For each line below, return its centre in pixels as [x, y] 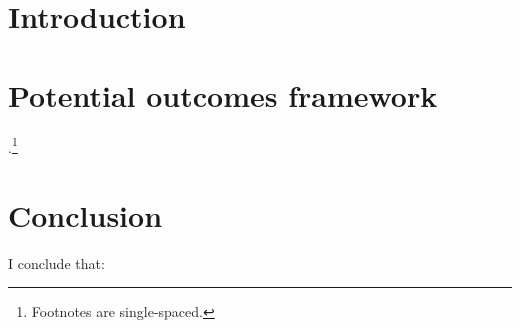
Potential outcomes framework [223, 94]
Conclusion [85, 214]
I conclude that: [56, 262]
